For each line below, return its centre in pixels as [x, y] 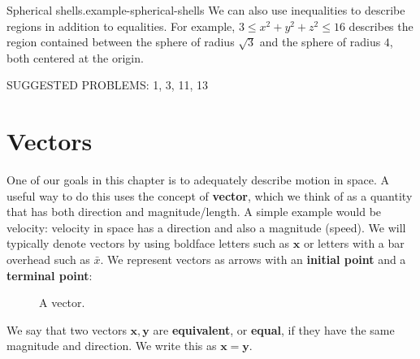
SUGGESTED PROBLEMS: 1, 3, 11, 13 [107, 85]
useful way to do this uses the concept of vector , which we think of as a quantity [210, 195]
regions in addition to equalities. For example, [121, 26]
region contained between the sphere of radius [121, 42]
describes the [381, 26]
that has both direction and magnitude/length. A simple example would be [194, 212]
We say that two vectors [67, 329]
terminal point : [50, 275]
